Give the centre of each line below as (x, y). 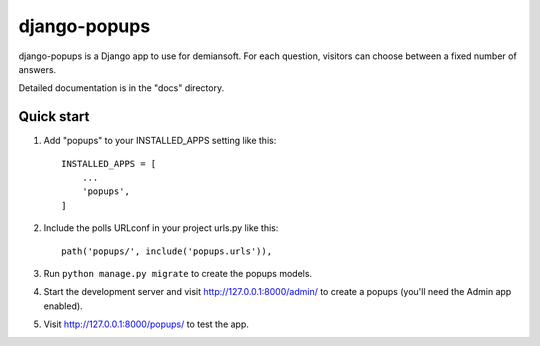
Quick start (54, 116)
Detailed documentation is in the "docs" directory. (121, 88)
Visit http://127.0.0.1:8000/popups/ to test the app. (146, 324)
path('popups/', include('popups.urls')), (167, 251)
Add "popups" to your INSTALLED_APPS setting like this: (160, 141)
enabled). (63, 306)
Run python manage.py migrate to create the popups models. (178, 273)
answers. (37, 69)
